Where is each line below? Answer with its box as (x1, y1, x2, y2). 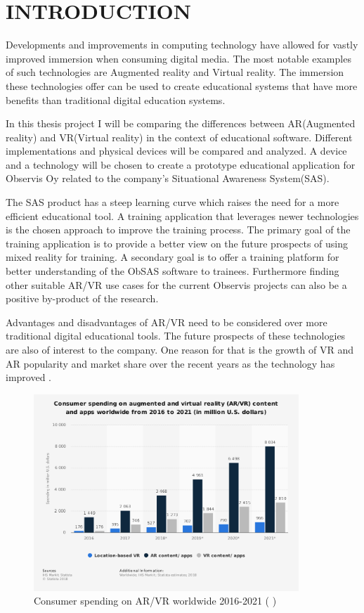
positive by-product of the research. (6, 291, 159, 306)
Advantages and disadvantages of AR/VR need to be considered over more (6, 314, 327, 329)
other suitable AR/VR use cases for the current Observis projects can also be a (6, 277, 347, 292)
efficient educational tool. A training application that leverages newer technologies (6, 208, 359, 223)
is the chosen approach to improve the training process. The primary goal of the (6, 222, 351, 237)
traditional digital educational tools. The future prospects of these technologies (6, 328, 346, 343)
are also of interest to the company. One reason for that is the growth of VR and (6, 342, 353, 356)
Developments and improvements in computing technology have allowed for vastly (6, 37, 358, 52)
